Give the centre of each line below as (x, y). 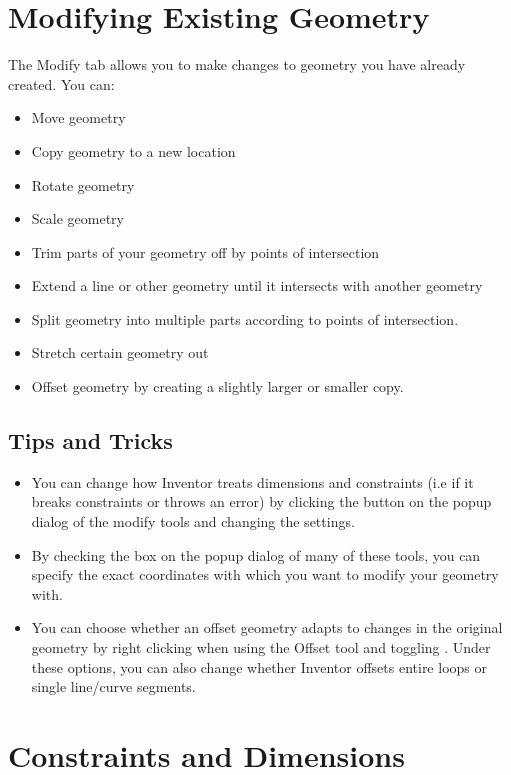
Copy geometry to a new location (133, 150)
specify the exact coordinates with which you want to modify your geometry (265, 574)
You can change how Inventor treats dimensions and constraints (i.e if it (252, 481)
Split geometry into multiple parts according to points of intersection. (245, 318)
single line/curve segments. (113, 686)
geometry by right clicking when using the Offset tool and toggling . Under (261, 647)
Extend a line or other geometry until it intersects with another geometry (257, 285)
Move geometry (78, 117)
